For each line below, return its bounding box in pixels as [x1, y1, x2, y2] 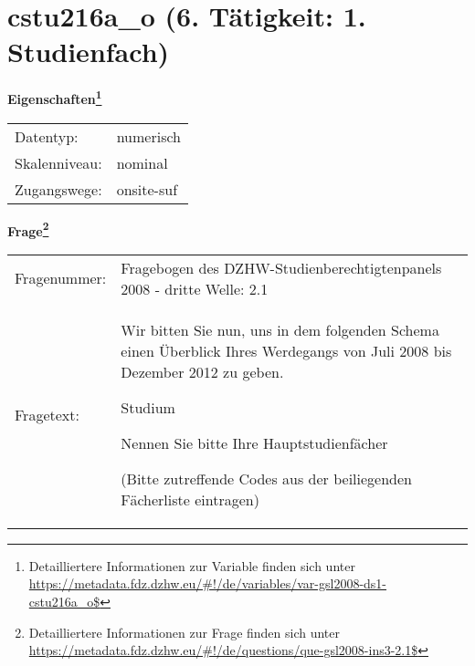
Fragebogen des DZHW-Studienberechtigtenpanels [121, 256, 442, 278]
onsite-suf [116, 178, 178, 200]
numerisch [116, 125, 181, 147]
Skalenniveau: [15, 151, 102, 173]
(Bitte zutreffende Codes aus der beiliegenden [121, 467, 413, 489]
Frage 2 [7, 218, 49, 240]
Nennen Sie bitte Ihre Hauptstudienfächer [121, 432, 388, 453]
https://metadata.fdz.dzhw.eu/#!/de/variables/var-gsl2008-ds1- [28, 574, 387, 593]
